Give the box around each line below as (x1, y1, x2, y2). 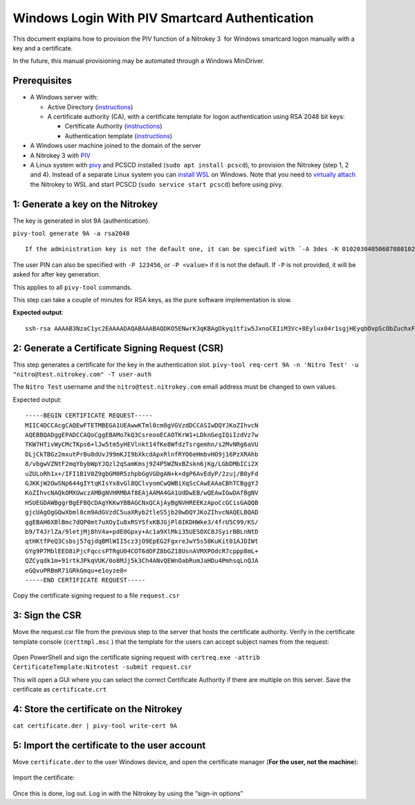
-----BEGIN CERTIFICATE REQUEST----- (25, 411, 154, 420)
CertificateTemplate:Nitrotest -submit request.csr (12, 663, 192, 671)
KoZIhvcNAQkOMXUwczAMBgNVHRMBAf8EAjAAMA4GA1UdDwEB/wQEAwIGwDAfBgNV (25, 489, 259, 497)
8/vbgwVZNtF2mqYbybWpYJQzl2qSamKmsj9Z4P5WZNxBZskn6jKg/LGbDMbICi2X (25, 460, 259, 468)
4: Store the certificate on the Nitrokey (12, 703, 183, 715)
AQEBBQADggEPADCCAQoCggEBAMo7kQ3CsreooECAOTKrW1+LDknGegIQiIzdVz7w (25, 431, 259, 439)
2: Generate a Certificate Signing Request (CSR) (12, 342, 224, 354)
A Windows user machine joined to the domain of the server (30, 142, 201, 150)
